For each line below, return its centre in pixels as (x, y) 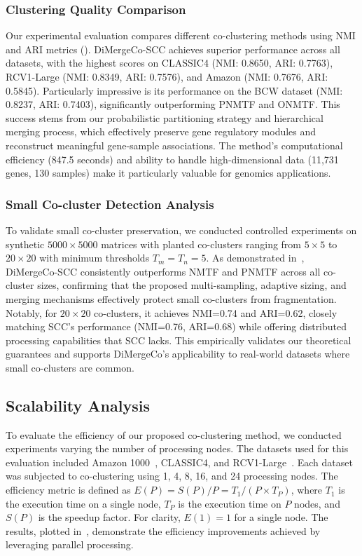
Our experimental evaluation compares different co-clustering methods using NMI (181, 35)
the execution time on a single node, (83, 503)
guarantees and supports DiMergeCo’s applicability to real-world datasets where (178, 354)
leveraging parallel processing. (70, 544)
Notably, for (32, 312)
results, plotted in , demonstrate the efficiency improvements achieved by (163, 530)
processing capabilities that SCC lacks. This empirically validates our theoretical (179, 340)
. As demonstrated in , (255, 258)
